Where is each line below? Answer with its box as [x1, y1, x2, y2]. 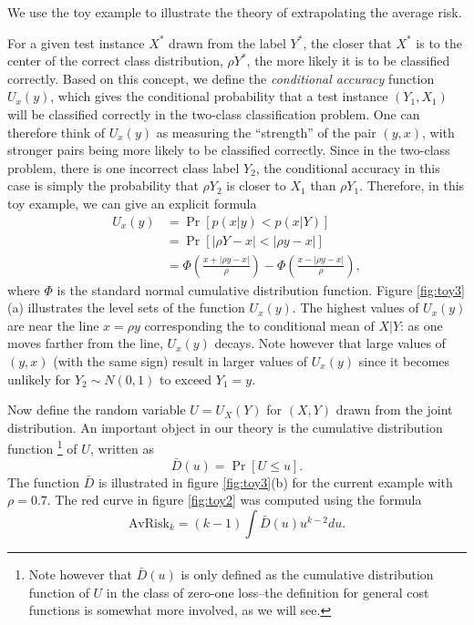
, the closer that [303, 33, 392, 52]
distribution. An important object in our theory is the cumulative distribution [7, 417, 443, 436]
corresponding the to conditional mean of [144, 315, 375, 334]
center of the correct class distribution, [7, 51, 223, 70]
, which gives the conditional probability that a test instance [50, 87, 388, 106]
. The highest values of [292, 298, 419, 317]
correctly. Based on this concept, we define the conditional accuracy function [7, 68, 435, 87]
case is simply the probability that [7, 176, 199, 195]
